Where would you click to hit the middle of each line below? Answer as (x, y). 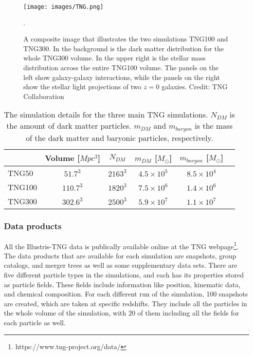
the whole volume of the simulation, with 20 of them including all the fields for (122, 313)
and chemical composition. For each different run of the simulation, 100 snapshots (126, 294)
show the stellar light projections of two (82, 87)
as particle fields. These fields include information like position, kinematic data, (122, 284)
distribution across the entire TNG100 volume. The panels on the (121, 68)
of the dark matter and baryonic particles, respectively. (119, 138)
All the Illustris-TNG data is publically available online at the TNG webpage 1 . (121, 245)
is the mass (214, 126)
